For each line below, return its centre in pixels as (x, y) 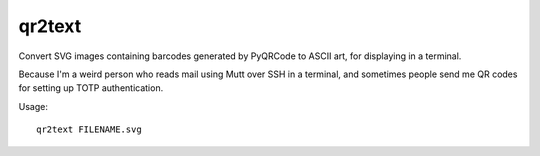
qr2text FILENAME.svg (89, 129)
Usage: (33, 106)
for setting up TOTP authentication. (91, 88)
